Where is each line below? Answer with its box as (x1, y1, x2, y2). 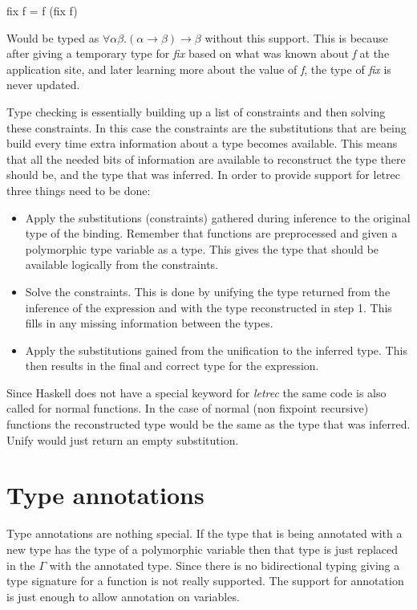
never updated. (6, 76, 80, 93)
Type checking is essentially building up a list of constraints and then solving (6, 103, 386, 120)
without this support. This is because (204, 29, 388, 46)
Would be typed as (6, 29, 99, 46)
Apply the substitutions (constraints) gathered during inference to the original (25, 209, 411, 226)
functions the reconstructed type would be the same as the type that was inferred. (6, 416, 411, 433)
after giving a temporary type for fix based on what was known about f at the (6, 45, 390, 62)
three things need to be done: (6, 181, 151, 198)
